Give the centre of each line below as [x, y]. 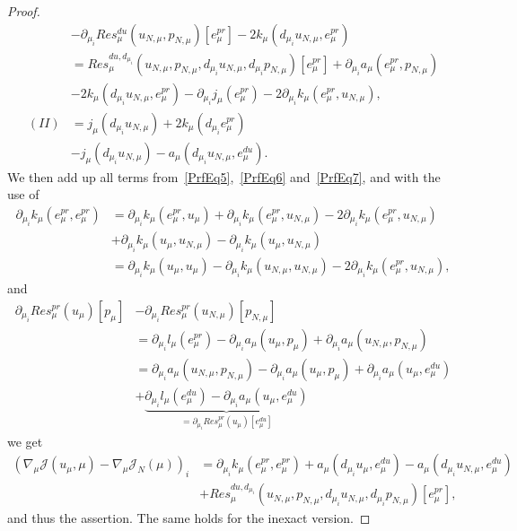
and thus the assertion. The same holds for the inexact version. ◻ [189, 518]
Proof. [24, 11]
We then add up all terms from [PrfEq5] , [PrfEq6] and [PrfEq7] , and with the [224, 176]
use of [23, 194]
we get [25, 441]
